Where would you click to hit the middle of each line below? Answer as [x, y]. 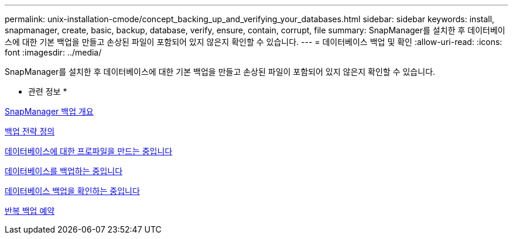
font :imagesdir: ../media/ [53, 52]
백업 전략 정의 [30, 131]
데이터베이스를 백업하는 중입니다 [64, 171]
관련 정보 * [48, 91]
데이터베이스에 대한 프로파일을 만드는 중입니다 [89, 151]
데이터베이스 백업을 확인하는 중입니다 [72, 191]
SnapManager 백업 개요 [49, 111]
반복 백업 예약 [30, 211]
